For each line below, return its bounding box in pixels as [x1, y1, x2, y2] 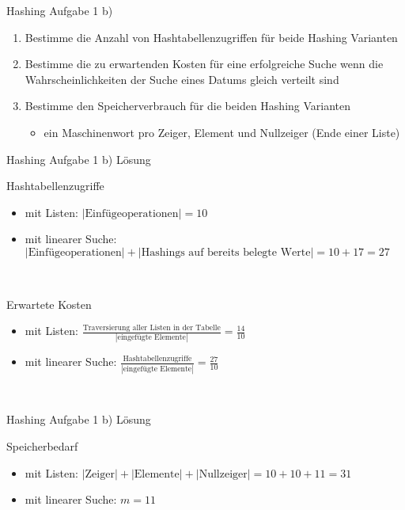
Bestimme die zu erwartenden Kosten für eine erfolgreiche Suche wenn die [25, 55, 384, 72]
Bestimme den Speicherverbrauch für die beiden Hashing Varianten [25, 97, 351, 114]
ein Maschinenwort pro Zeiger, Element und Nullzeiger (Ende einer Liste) [44, 124, 400, 140]
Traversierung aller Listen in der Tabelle [82, 323, 221, 332]
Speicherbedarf [6, 437, 78, 454]
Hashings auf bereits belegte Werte [141, 246, 311, 258]
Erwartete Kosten [6, 295, 92, 312]
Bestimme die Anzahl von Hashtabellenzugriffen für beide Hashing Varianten [25, 29, 398, 45]
